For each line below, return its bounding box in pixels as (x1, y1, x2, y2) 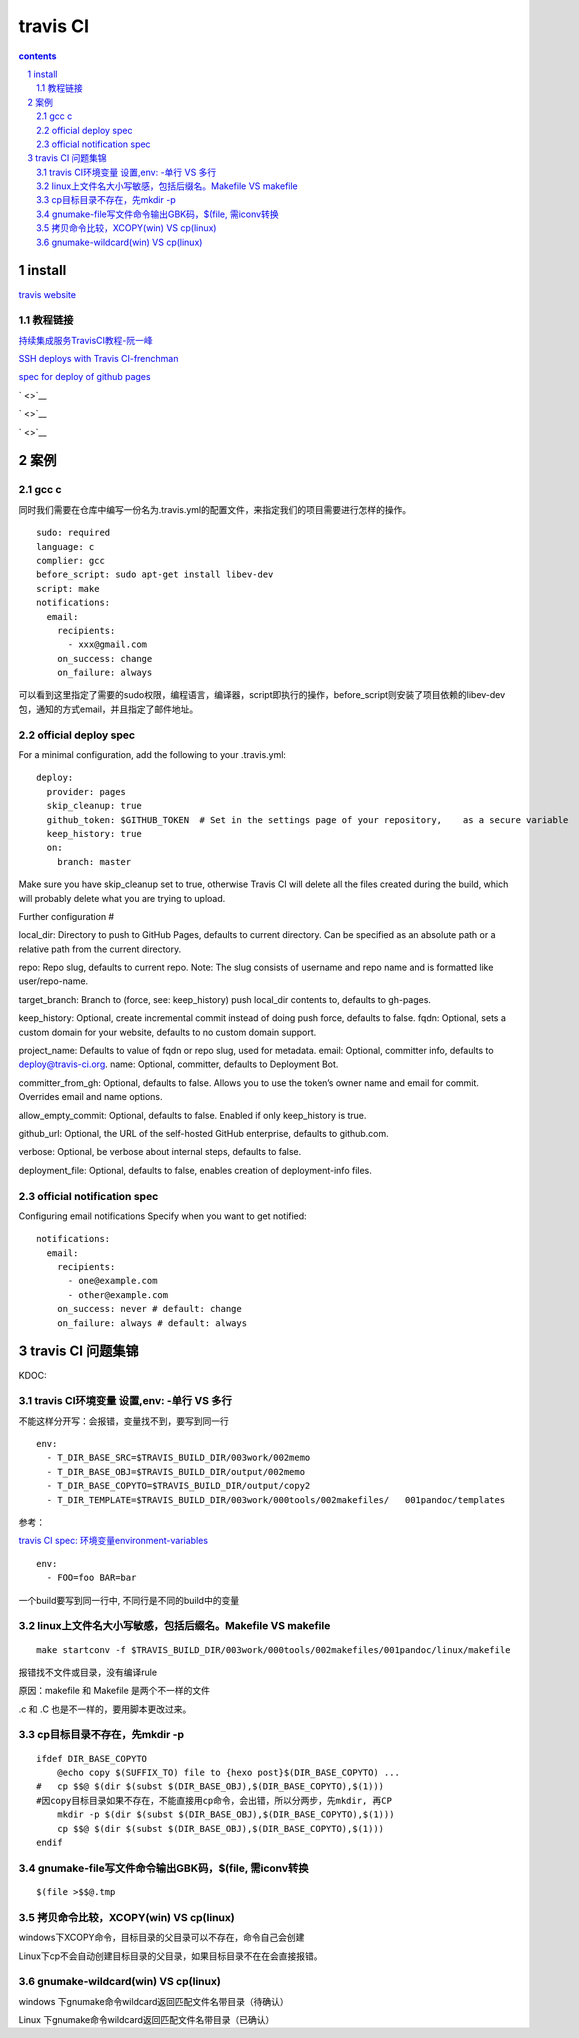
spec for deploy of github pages (18, 371, 151, 383)
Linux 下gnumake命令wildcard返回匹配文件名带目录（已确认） (18, 2014, 275, 2026)
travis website (18, 288, 77, 300)
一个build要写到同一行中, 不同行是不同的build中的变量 (18, 1594, 240, 1606)
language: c (36, 541, 95, 552)
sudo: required (36, 527, 111, 539)
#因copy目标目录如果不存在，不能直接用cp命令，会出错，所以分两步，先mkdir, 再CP (36, 1795, 392, 1806)
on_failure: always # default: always (56, 1317, 248, 1329)
